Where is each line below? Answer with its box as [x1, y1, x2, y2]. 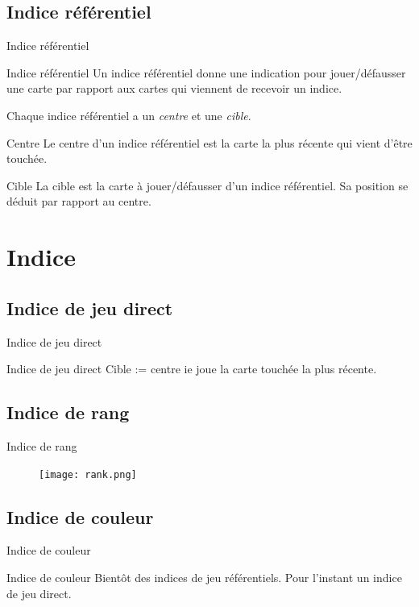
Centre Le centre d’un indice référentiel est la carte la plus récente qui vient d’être [6, 134, 413, 151]
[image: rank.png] [39, 468, 137, 480]
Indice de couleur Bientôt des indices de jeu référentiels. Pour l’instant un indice [6, 568, 402, 585]
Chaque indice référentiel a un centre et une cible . [6, 106, 251, 123]
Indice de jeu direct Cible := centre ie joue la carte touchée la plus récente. [6, 360, 377, 377]
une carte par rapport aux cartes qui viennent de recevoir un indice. [6, 80, 342, 97]
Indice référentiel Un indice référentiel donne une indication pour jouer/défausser [6, 64, 406, 81]
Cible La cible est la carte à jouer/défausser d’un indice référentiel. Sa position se [6, 177, 409, 193]
